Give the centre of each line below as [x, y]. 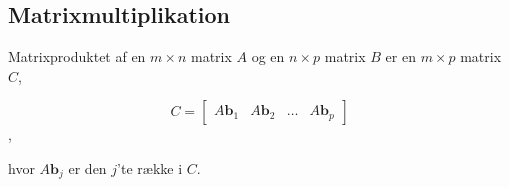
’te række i [150, 167]
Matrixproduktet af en [77, 56]
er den [87, 167]
